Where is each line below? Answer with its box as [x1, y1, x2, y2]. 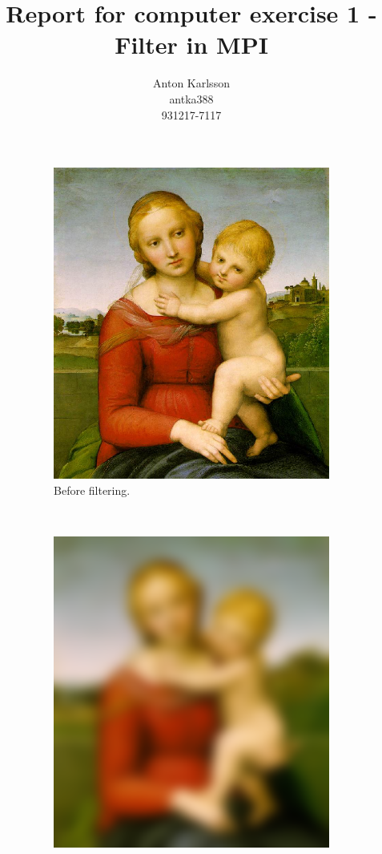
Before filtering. [54, 481, 131, 498]
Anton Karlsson [153, 75, 230, 91]
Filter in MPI [115, 28, 268, 61]
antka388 [169, 90, 214, 107]
